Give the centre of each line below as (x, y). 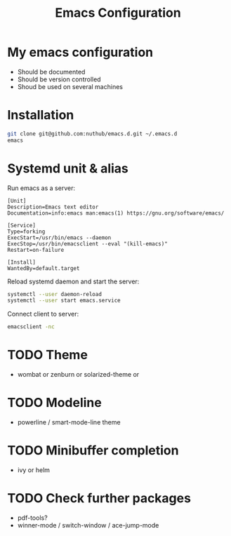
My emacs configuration (80, 52)
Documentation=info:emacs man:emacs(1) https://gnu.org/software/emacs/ (116, 213)
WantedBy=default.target (44, 268)
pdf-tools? (32, 518)
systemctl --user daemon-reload (54, 294)
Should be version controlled (59, 79)
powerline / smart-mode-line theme (69, 422)
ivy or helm (34, 470)
